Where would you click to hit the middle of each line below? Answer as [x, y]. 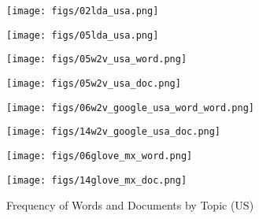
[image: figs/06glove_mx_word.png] [100, 156]
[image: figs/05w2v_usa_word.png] [97, 59]
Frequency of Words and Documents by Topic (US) [130, 205]
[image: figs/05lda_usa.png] [83, 35]
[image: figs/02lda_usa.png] [83, 11]
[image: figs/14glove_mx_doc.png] [97, 180]
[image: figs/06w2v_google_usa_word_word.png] [130, 108]
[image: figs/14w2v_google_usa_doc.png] [114, 132]
